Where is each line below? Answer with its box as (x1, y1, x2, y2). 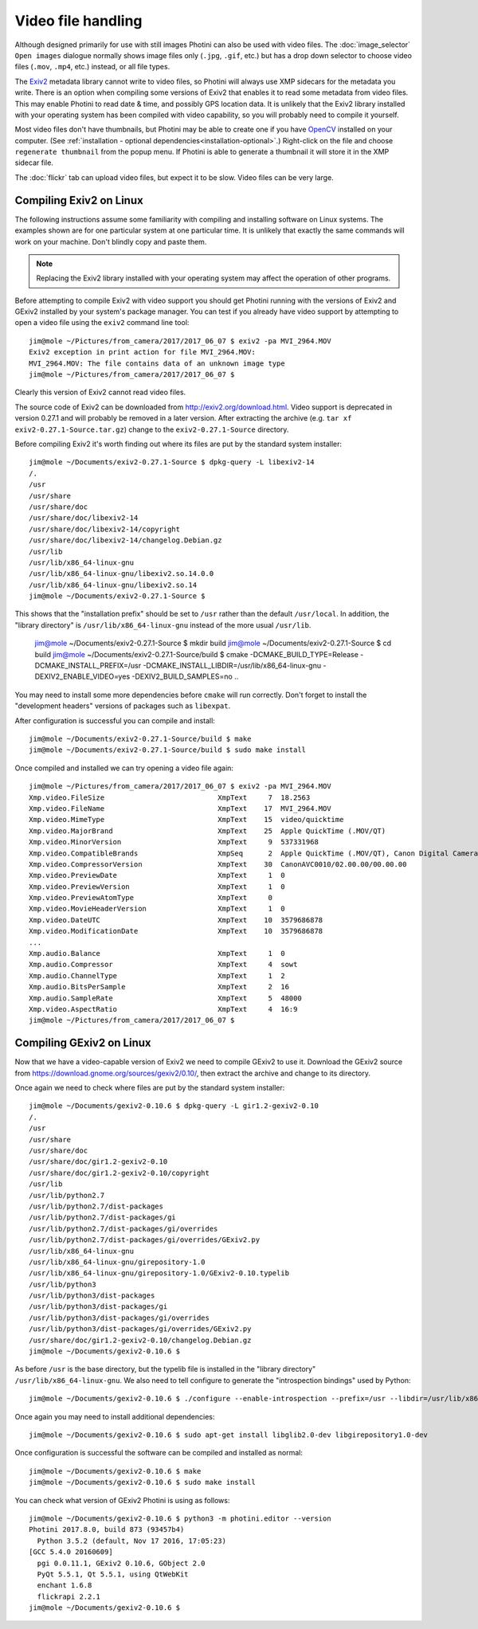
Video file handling (14, 12, 143, 29)
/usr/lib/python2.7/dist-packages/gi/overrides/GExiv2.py (29, 1235, 261, 1244)
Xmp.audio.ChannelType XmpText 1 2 (29, 971, 286, 980)
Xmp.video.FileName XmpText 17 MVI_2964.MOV (29, 804, 331, 813)
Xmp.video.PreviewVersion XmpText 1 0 (29, 882, 286, 891)
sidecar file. (14, 158, 53, 167)
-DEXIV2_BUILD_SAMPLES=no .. (131, 672, 239, 681)
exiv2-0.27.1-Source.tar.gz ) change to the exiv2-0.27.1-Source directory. (14, 425, 289, 434)
